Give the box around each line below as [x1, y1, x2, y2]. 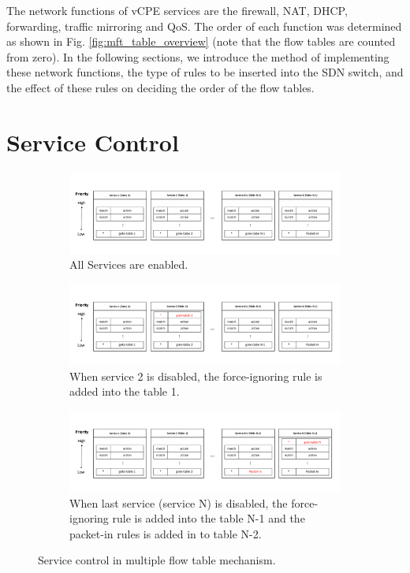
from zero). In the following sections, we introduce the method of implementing [6, 48, 389, 65]
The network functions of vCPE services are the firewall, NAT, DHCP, [6, 2, 348, 18]
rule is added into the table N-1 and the [112, 510, 305, 526]
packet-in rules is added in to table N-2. [69, 525, 262, 541]
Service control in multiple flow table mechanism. [38, 552, 276, 568]
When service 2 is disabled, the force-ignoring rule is [69, 367, 322, 384]
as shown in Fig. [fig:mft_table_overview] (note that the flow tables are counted [6, 33, 396, 50]
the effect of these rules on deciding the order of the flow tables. [6, 79, 315, 95]
